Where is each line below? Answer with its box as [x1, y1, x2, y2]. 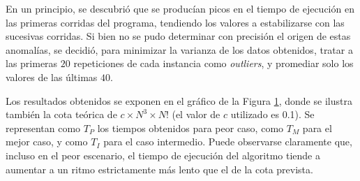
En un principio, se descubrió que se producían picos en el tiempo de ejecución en [6, 1, 354, 15]
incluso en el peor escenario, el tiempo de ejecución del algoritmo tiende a [6, 147, 320, 162]
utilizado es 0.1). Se [230, 107, 315, 122]
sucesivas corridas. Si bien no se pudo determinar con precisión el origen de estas [6, 29, 351, 43]
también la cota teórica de [6, 107, 117, 122]
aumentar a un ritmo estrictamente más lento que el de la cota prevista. [6, 161, 313, 176]
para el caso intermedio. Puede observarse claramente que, [103, 134, 352, 149]
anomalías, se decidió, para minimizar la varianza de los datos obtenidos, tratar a [6, 42, 353, 57]
